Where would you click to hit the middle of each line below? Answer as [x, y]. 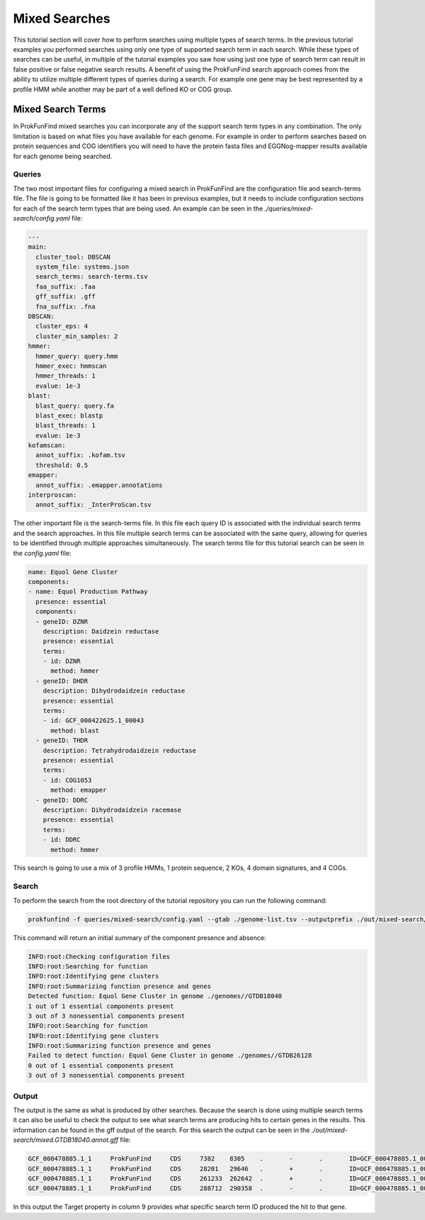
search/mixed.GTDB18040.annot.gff [66, 1140]
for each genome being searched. [63, 156]
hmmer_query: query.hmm [77, 356]
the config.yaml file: [42, 553]
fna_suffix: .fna [66, 306]
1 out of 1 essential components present [101, 1006]
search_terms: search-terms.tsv [92, 277]
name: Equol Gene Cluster [73, 572]
